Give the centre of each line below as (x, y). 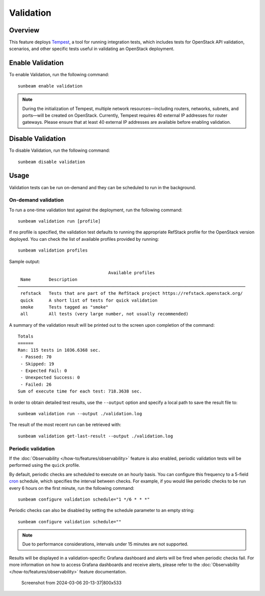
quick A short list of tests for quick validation (89, 300)
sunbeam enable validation (50, 86)
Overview (24, 30)
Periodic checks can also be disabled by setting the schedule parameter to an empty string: (102, 511)
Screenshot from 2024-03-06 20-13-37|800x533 (71, 583)
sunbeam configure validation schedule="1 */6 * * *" (84, 499)
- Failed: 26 (36, 384)
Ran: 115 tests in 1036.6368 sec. (59, 350)
